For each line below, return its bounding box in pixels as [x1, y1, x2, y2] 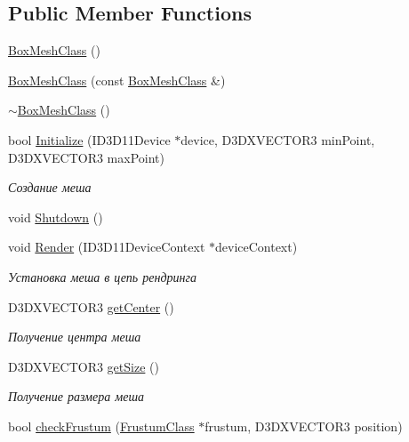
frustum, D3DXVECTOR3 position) [204, 416, 403, 435]
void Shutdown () [8, 207, 103, 226]
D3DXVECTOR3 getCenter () [8, 297, 174, 316]
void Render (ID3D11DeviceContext [8, 237, 205, 256]
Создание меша [8, 178, 92, 197]
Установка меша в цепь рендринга [8, 267, 196, 285]
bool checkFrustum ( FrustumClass [8, 416, 195, 435]
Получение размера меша [8, 387, 144, 406]
